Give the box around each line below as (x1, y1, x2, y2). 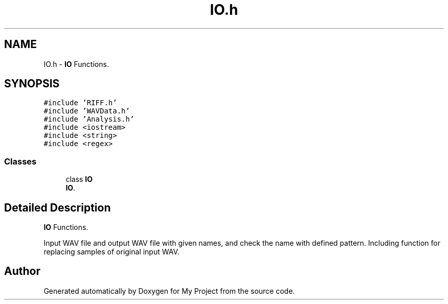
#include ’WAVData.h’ (43, 107, 130, 115)
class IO (65, 175, 93, 184)
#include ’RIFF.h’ (43, 99, 117, 107)
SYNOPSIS (4, 77, 60, 90)
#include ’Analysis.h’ (43, 115, 135, 124)
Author (4, 265, 40, 278)
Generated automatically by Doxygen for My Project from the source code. (43, 286, 295, 295)
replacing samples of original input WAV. (43, 247, 180, 256)
